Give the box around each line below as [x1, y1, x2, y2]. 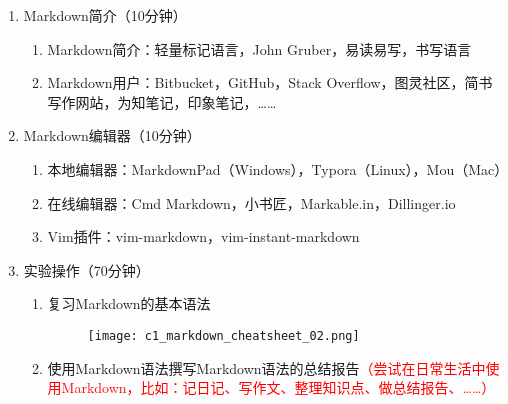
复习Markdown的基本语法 [47, 293, 211, 314]
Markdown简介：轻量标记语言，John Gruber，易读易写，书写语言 [47, 38, 472, 59]
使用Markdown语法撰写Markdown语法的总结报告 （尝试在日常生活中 [47, 357, 486, 378]
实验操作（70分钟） [23, 259, 150, 280]
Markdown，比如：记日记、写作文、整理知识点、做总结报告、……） [61, 377, 496, 398]
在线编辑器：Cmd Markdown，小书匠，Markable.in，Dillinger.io [47, 192, 456, 213]
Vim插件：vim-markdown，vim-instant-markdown [47, 226, 360, 247]
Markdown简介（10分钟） [23, 5, 187, 25]
